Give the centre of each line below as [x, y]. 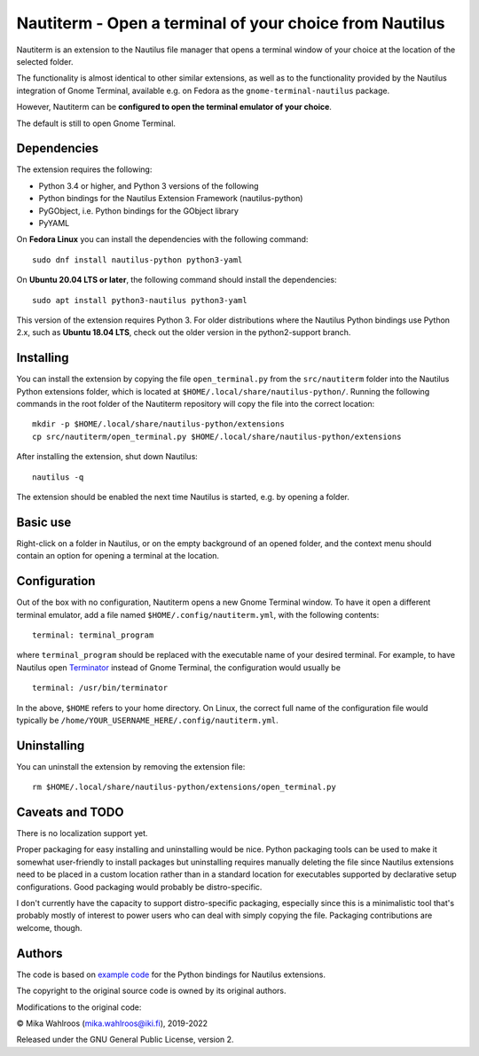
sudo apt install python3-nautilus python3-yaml [140, 300]
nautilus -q [58, 477]
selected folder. [45, 61]
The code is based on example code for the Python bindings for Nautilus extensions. [171, 974]
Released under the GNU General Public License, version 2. [125, 1040]
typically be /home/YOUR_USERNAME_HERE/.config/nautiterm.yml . [147, 720]
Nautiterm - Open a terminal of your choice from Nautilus [231, 23]
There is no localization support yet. [82, 833]
